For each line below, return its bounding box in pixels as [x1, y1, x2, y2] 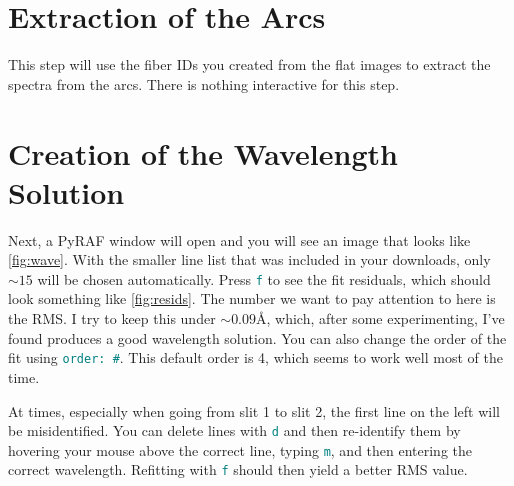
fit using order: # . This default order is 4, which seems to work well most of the [8, 347, 503, 368]
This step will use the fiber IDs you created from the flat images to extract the [8, 54, 491, 75]
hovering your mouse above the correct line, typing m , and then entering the [8, 439, 473, 460]
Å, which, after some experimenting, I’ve [256, 308, 505, 329]
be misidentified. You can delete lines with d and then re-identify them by [8, 420, 461, 441]
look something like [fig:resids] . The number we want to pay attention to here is [8, 288, 496, 309]
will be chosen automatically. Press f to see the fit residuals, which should [37, 268, 491, 289]
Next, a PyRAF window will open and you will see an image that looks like [8, 229, 471, 250]
